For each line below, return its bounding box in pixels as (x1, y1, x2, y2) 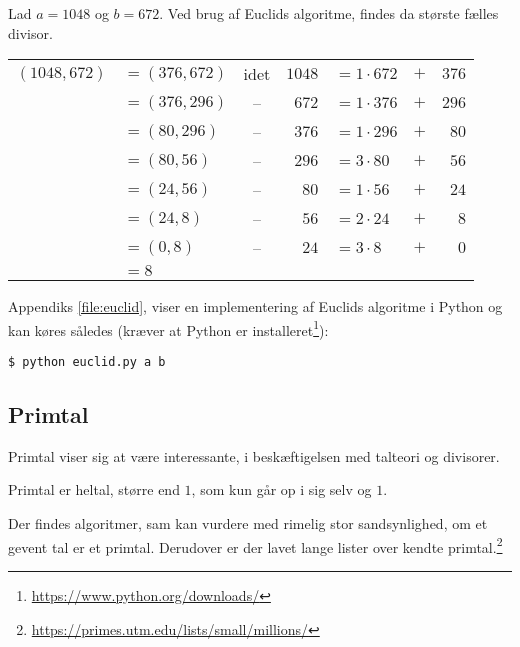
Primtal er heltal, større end (8, 479, 180, 500)
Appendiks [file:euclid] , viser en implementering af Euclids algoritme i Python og (8, 296, 503, 317)
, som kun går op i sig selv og (191, 479, 372, 500)
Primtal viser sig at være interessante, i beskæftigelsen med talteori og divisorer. (8, 445, 500, 466)
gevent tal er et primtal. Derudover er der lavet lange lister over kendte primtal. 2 (8, 533, 503, 557)
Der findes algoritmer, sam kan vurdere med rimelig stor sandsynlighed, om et (8, 513, 488, 534)
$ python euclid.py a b (8, 355, 166, 370)
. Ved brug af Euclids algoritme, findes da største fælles (159, 3, 499, 23)
